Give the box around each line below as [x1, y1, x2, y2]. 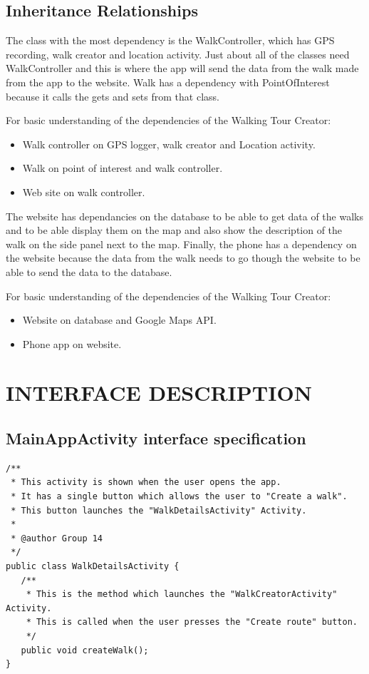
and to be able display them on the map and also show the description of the [6, 223, 343, 238]
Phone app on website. [22, 336, 122, 351]
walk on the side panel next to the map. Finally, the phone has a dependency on [6, 236, 357, 251]
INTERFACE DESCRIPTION [6, 378, 312, 407]
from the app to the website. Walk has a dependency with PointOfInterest [6, 74, 330, 89]
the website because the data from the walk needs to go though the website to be [6, 250, 360, 265]
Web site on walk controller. [22, 184, 145, 199]
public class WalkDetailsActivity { [6, 561, 180, 572]
